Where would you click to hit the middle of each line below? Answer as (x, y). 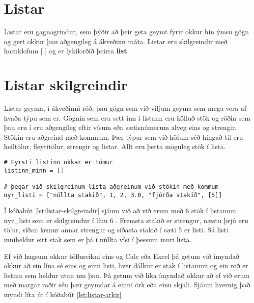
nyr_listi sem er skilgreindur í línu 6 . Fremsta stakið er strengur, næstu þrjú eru (126, 220)
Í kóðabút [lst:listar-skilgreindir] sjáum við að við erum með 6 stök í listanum (120, 211)
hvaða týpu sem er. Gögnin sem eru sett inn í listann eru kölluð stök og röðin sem (127, 117)
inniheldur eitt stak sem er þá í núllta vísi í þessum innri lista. (98, 240)
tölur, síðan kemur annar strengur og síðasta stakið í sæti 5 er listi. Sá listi (116, 230)
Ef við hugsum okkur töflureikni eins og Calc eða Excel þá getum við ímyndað (122, 256)
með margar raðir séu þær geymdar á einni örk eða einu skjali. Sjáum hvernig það (127, 285)
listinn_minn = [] (34, 170)
